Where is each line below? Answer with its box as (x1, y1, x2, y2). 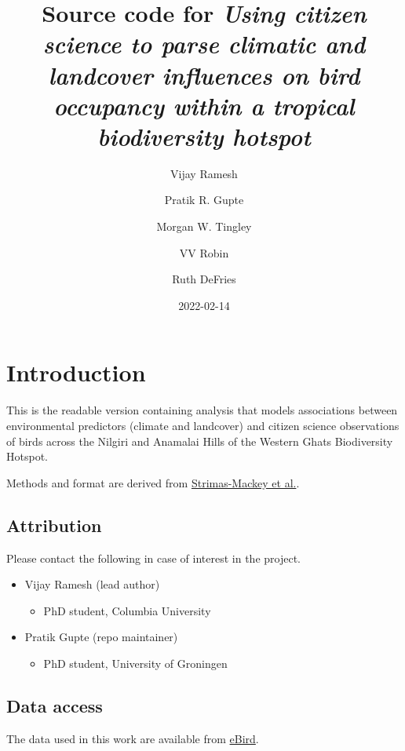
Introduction (6, 356, 146, 388)
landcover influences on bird (48, 58, 360, 91)
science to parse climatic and (42, 27, 366, 60)
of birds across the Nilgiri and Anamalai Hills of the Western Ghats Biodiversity (6, 432, 393, 449)
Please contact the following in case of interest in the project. (6, 549, 301, 566)
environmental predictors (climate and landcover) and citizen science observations (6, 417, 400, 433)
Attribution (6, 512, 102, 537)
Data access (6, 693, 103, 717)
